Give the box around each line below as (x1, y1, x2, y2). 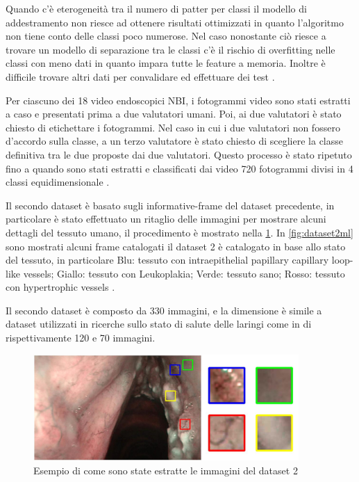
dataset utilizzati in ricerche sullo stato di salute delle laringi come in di (6, 316, 312, 331)
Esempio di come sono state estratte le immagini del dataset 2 (33, 463, 298, 477)
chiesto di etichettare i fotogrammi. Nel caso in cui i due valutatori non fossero (6, 120, 340, 134)
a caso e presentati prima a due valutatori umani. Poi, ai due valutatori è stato (6, 106, 342, 121)
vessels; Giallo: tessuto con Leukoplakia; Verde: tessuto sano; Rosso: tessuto (23, 266, 345, 280)
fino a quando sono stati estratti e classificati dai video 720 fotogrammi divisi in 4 (6, 161, 353, 175)
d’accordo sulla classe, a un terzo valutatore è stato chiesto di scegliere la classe (6, 134, 344, 148)
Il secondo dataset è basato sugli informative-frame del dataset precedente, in (6, 198, 335, 212)
